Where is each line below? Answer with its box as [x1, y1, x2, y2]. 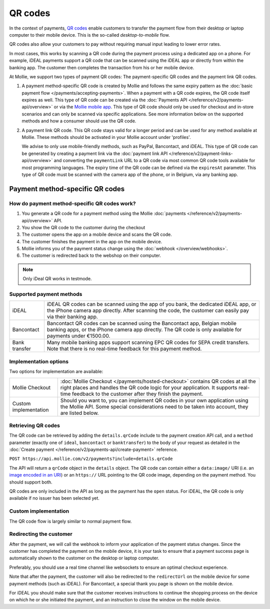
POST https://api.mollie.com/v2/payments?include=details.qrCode [9, 456, 173, 462]
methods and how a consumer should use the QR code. [21, 118, 136, 124]
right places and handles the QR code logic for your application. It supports [60, 384, 237, 391]
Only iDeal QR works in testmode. [22, 276, 92, 282]
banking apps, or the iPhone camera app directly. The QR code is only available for [46, 326, 242, 333]
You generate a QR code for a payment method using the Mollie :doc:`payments [21, 211, 186, 217]
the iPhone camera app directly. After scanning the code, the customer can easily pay [46, 307, 249, 314]
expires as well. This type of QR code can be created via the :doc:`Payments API [21, 97, 187, 103]
